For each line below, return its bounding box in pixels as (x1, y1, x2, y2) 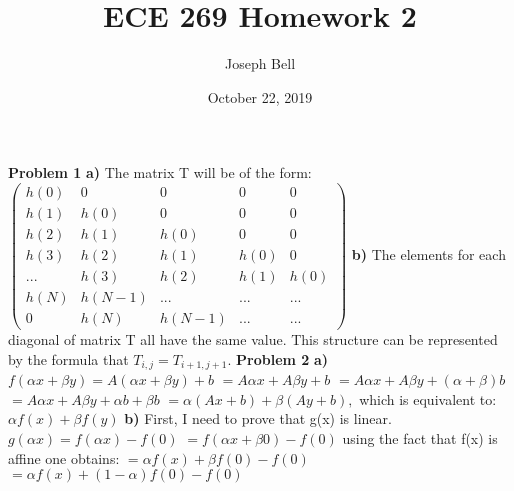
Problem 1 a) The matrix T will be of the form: (8, 162, 312, 183)
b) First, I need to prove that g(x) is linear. (124, 408, 392, 429)
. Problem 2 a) (227, 348, 329, 369)
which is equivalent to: (359, 388, 497, 409)
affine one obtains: (8, 447, 120, 468)
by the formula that (8, 348, 129, 369)
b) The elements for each (351, 244, 506, 265)
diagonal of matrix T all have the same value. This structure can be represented (8, 329, 498, 350)
